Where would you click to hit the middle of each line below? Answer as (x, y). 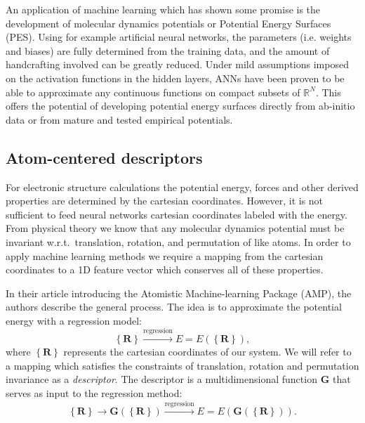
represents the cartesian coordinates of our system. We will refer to (207, 352)
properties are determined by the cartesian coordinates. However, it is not (165, 201)
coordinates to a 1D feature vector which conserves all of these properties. (165, 269)
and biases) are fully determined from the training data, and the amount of (168, 50)
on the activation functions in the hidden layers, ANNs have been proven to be (175, 78)
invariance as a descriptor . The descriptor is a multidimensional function (161, 379)
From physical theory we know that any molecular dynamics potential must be (175, 228)
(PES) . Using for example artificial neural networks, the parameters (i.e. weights (179, 37)
